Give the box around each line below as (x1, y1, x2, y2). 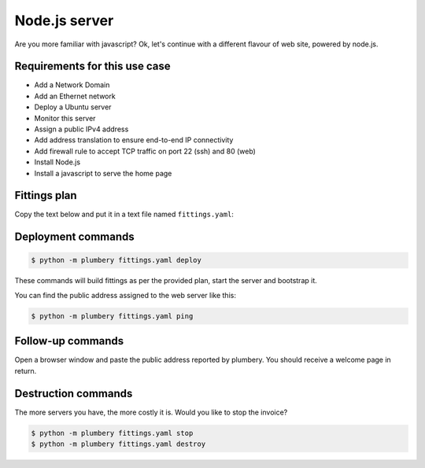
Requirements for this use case (14, 60, 171, 73)
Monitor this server (34, 113, 96, 123)
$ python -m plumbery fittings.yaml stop (31, 429, 194, 437)
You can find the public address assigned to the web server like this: (14, 290, 236, 300)
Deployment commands (14, 230, 135, 244)
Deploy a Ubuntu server (34, 102, 112, 112)
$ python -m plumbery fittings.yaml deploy (31, 256, 202, 265)
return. (14, 366, 37, 375)
